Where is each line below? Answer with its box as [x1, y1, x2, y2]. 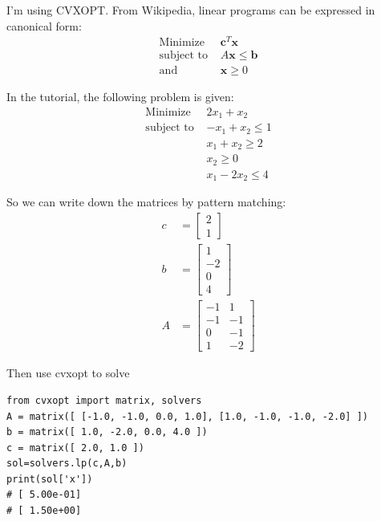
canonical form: [6, 17, 82, 34]
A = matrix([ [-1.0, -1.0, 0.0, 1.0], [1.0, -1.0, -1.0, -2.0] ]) [6, 410, 369, 422]
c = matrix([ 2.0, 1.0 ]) [6, 442, 144, 454]
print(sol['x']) [6, 473, 93, 485]
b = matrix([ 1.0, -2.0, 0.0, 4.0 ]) [6, 426, 208, 438]
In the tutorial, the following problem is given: [6, 88, 234, 105]
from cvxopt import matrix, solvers [6, 394, 202, 406]
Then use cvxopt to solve [6, 364, 130, 381]
